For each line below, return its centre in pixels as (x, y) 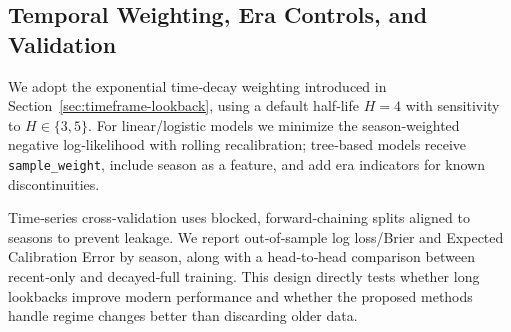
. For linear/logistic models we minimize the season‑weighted (274, 124)
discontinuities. (54, 183)
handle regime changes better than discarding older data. (183, 315)
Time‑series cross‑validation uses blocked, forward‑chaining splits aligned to (239, 217)
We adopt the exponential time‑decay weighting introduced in (197, 85)
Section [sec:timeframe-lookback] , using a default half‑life (183, 105)
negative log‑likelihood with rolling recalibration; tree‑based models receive (237, 144)
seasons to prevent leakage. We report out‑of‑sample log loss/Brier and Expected (256, 236)
